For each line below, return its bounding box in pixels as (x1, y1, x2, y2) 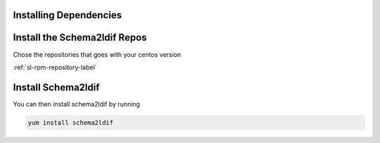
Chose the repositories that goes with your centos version (13, 50, 182, 59)
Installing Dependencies (13, 9, 122, 21)
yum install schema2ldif (27, 118, 114, 126)
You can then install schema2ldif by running (13, 100, 141, 108)
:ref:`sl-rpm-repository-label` (13, 63, 97, 71)
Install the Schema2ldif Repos (13, 32, 147, 43)
